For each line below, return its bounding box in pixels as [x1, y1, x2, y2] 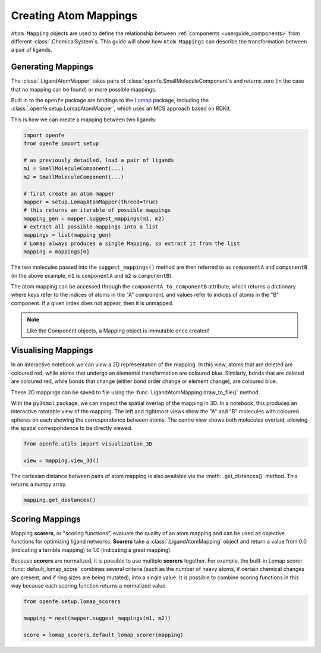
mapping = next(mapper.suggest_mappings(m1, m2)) [23, 614, 171, 621]
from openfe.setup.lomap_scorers [23, 598, 121, 605]
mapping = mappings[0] [23, 249, 90, 255]
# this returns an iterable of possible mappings [23, 207, 171, 214]
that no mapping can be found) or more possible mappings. [11, 86, 157, 93]
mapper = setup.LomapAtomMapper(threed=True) [23, 198, 159, 205]
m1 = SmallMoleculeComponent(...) [23, 165, 124, 172]
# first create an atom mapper [23, 190, 115, 197]
